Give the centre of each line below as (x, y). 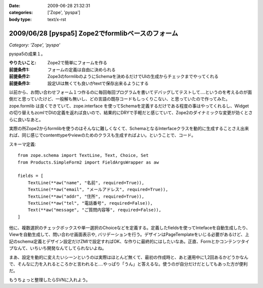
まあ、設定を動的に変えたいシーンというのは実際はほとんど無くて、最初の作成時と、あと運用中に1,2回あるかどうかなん (129, 257)
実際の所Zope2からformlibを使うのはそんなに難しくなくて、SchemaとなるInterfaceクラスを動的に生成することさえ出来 (129, 128)
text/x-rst (57, 19)
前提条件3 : (20, 83)
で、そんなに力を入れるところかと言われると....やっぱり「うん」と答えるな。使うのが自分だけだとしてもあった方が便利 (128, 264)
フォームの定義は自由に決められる (82, 69)
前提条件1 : (19, 69)
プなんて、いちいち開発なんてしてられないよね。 (58, 248)
